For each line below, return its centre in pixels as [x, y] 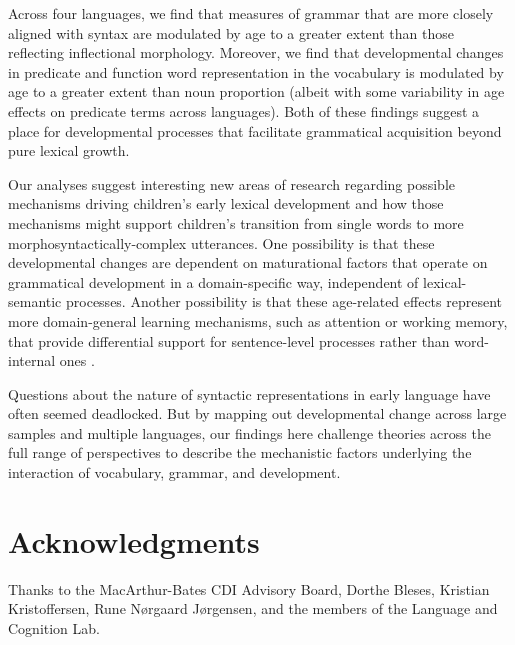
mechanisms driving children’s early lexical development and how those [226, 203]
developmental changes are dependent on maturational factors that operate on [248, 262]
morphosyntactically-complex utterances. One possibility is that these [221, 242]
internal [32, 360]
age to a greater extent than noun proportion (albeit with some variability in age [256, 91]
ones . [77, 360]
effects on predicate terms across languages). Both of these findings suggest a [244, 110]
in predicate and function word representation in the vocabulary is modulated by [256, 71]
